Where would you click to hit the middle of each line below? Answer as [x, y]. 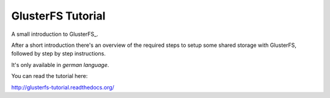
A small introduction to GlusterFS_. [55, 34]
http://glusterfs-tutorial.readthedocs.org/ [63, 87]
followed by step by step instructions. [59, 54]
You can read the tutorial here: [50, 76]
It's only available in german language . [60, 65]
